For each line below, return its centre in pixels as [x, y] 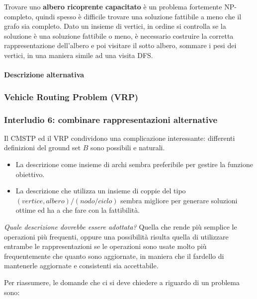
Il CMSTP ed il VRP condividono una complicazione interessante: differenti [120, 138]
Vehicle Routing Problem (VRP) [71, 96]
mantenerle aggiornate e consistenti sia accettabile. [81, 266]
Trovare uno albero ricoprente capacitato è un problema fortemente [113, 6]
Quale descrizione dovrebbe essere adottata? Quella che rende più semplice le [121, 226]
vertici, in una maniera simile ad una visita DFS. [79, 55]
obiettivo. [30, 174]
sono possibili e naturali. [128, 148]
